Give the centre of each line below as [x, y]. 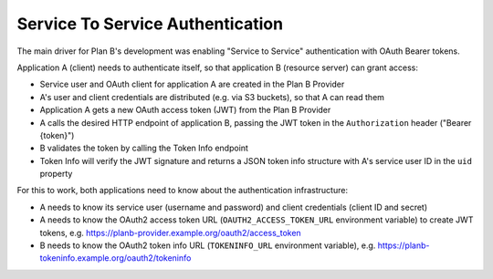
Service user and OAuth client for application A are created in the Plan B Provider [192, 84]
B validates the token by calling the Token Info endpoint [144, 148]
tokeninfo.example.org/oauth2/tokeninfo [115, 258]
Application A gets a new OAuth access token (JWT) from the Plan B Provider [185, 110]
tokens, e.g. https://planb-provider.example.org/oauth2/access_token [170, 232]
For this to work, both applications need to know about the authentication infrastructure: [183, 191]
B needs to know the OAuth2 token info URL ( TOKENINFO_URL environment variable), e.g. [208, 245]
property [56, 174]
